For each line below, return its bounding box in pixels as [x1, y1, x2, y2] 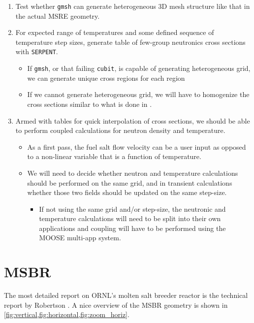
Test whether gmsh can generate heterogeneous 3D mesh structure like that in [15, 1, 250, 11]
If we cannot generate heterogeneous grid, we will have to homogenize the [27, 89, 250, 99]
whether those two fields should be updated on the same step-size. [27, 187, 227, 197]
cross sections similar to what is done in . [27, 98, 152, 109]
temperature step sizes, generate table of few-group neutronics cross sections [15, 36, 246, 47]
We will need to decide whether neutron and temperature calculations [27, 167, 238, 178]
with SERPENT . [15, 46, 58, 57]
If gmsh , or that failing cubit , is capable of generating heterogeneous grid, [27, 63, 251, 73]
